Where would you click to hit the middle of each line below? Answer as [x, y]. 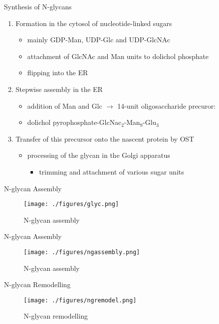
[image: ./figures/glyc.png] [71, 204]
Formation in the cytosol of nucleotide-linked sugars [94, 23]
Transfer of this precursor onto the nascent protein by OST [105, 138]
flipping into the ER [58, 73]
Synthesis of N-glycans [38, 6]
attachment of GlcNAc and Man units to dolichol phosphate [118, 56]
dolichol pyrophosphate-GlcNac [74, 122]
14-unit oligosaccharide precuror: [167, 105]
